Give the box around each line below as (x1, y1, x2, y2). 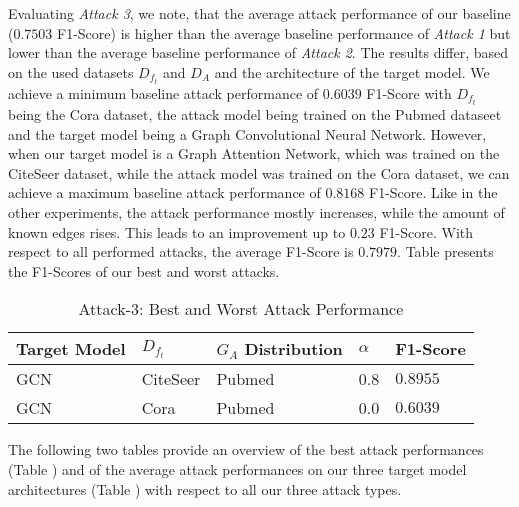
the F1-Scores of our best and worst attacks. (8, 260, 280, 281)
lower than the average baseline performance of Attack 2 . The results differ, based (8, 42, 509, 63)
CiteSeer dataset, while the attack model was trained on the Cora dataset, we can (8, 162, 510, 183)
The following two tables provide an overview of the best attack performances (8, 439, 484, 460)
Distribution (244, 337, 343, 361)
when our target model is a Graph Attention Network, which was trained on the (8, 143, 500, 164)
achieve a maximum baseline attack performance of (8, 182, 321, 203)
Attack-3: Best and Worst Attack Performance (78, 297, 404, 321)
